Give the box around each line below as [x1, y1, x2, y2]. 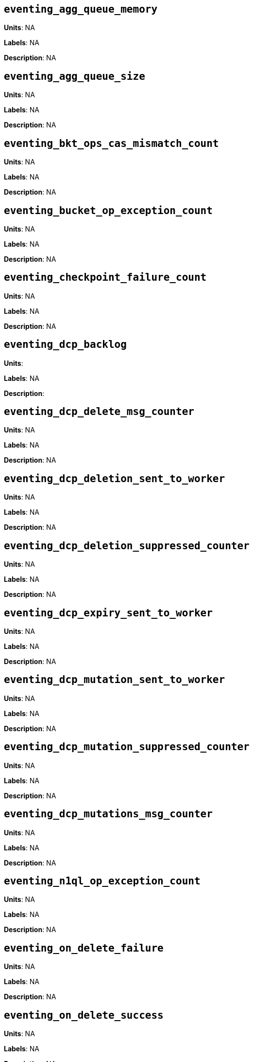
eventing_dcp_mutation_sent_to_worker [4, 674, 225, 686]
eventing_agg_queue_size [4, 70, 145, 82]
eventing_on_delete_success [4, 1009, 164, 1021]
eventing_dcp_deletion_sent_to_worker [4, 472, 225, 485]
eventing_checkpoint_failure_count [4, 271, 207, 284]
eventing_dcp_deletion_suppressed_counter [4, 540, 250, 552]
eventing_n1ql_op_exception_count [4, 875, 201, 887]
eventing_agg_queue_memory [4, 3, 158, 15]
